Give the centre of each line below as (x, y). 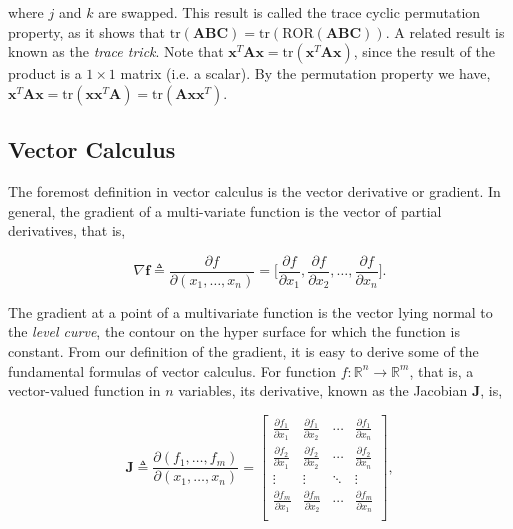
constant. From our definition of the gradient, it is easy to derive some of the (243, 351)
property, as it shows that (87, 31)
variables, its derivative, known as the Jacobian (323, 390)
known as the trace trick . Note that (116, 51)
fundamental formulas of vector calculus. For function (172, 370)
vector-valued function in (84, 390)
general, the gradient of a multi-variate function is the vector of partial (225, 210)
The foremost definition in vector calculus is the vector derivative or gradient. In (254, 190)
